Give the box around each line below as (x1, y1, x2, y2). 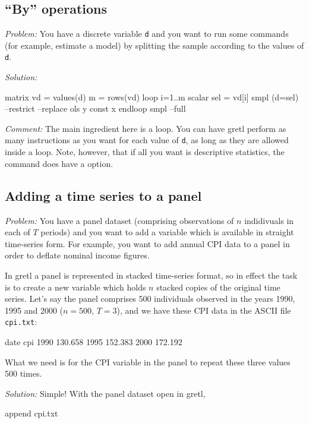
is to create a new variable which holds (5, 280, 146, 293)
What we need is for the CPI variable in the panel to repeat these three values (5, 355, 291, 368)
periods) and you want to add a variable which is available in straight (40, 226, 294, 238)
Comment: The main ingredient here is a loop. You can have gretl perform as (5, 122, 286, 134)
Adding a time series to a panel (5, 186, 202, 204)
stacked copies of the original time (156, 280, 280, 293)
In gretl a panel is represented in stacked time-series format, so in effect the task (5, 269, 298, 281)
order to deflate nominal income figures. (5, 249, 150, 261)
